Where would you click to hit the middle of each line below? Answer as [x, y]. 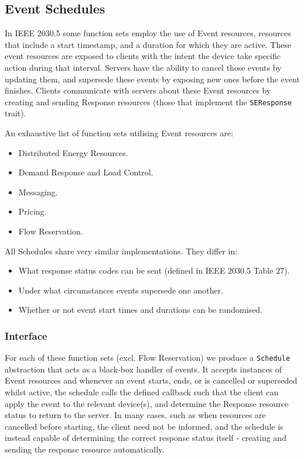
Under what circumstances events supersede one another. [121, 290]
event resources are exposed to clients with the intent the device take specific [143, 56]
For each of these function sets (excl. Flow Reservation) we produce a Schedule [148, 358]
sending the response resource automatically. [85, 449]
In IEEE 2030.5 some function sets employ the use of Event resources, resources [148, 33]
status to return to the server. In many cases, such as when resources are [135, 415]
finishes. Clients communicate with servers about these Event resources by [138, 90]
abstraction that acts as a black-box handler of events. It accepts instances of [144, 369]
